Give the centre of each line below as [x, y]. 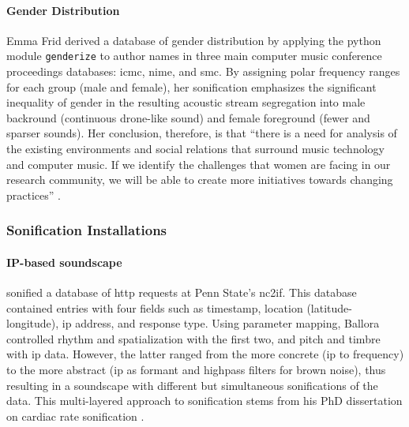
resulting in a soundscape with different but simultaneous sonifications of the [192, 385]
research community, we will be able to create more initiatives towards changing [200, 180]
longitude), [33, 323]
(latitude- [329, 307]
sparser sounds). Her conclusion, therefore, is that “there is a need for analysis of [202, 133]
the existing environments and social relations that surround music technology [195, 149]
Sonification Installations [87, 230]
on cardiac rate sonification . [75, 416]
